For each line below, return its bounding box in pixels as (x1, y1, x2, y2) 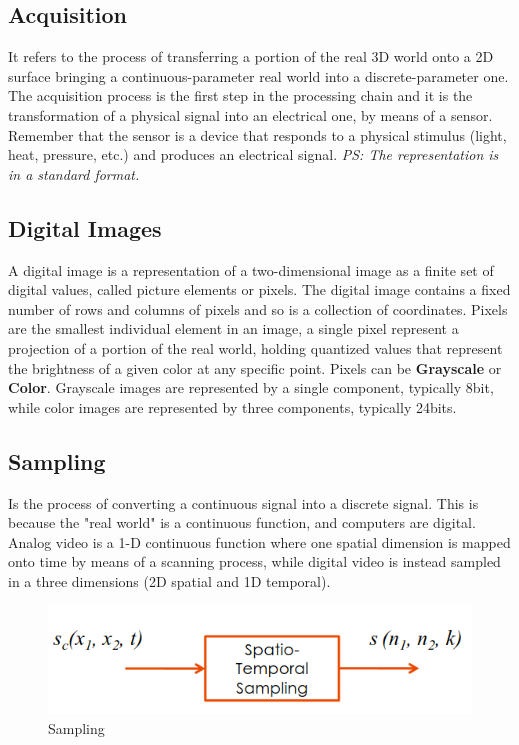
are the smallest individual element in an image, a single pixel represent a (8, 318, 459, 339)
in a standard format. (8, 163, 140, 184)
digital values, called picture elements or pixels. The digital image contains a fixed (8, 279, 511, 300)
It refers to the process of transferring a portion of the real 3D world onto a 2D (8, 46, 494, 67)
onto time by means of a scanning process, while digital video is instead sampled (8, 551, 501, 572)
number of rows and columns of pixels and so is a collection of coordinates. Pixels (8, 298, 508, 319)
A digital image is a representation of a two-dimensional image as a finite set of (8, 259, 494, 280)
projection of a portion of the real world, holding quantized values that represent (8, 337, 503, 358)
